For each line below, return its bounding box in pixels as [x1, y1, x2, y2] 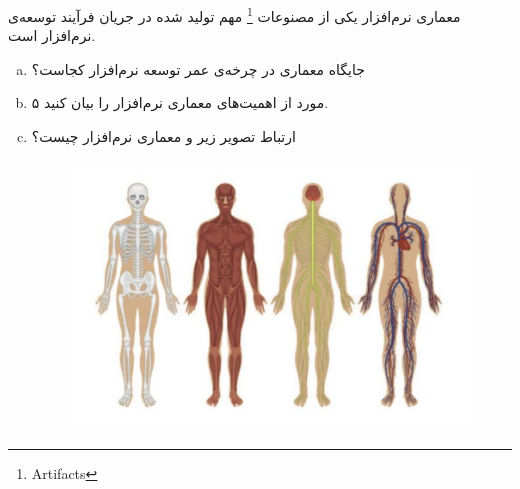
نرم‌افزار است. [8, 25, 96, 46]
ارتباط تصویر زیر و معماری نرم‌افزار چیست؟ [31, 126, 296, 147]
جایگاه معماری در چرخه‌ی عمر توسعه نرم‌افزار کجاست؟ [31, 58, 365, 79]
